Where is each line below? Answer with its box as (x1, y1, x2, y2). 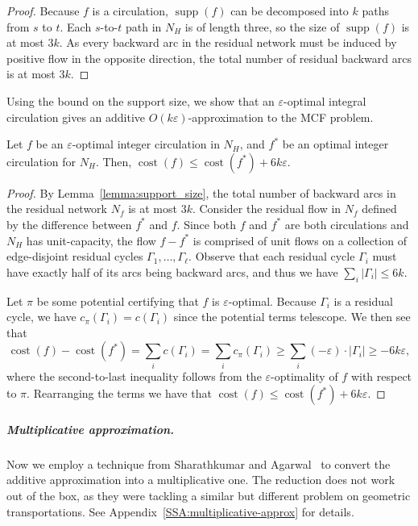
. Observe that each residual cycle (188, 248, 355, 265)
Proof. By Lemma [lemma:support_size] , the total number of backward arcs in (6, 184, 396, 201)
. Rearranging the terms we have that (27, 385, 212, 402)
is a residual (333, 292, 393, 309)
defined (362, 200, 397, 217)
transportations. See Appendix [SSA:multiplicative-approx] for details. (6, 503, 354, 520)
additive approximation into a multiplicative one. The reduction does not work (6, 471, 395, 488)
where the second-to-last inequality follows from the (6, 367, 262, 384)
